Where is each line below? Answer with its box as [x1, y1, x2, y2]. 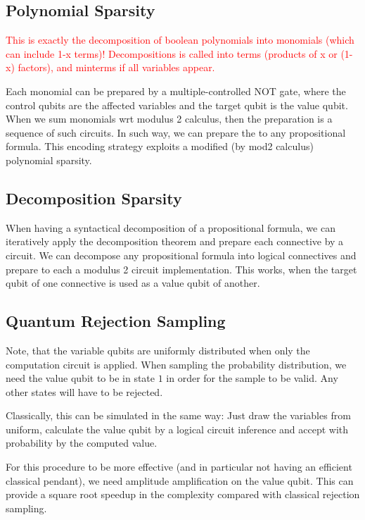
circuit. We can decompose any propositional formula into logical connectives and [6, 247, 357, 262]
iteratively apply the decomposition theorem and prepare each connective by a [6, 234, 344, 249]
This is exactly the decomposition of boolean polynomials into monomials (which [6, 32, 354, 47]
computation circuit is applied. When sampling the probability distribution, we [6, 357, 347, 371]
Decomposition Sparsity [6, 187, 182, 209]
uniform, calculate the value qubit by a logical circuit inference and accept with [6, 421, 349, 436]
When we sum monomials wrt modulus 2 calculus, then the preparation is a [6, 111, 333, 126]
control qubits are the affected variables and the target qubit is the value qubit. [6, 97, 348, 112]
